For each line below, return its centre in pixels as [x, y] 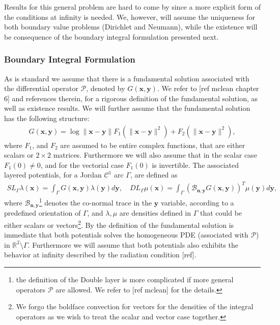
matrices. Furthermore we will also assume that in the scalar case [155, 155]
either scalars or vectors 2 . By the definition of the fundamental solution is [119, 224]
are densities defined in [155, 213]
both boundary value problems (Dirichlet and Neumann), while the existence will [131, 27]
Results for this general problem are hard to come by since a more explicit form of [132, 7]
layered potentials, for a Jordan [53, 175]
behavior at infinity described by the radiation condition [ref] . [100, 255]
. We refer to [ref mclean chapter [208, 88]
